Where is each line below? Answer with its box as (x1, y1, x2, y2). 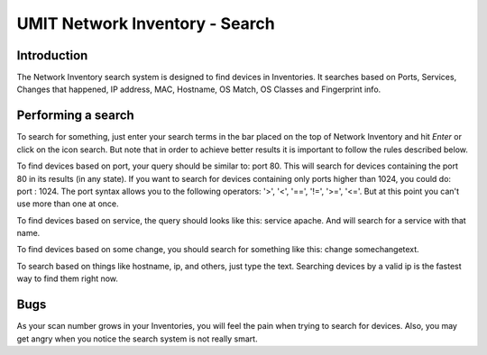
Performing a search (16, 108, 134, 123)
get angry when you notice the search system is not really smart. (16, 333, 258, 344)
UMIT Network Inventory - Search (16, 14, 275, 33)
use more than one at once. (16, 198, 119, 209)
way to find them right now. (16, 273, 119, 284)
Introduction (16, 48, 88, 63)
